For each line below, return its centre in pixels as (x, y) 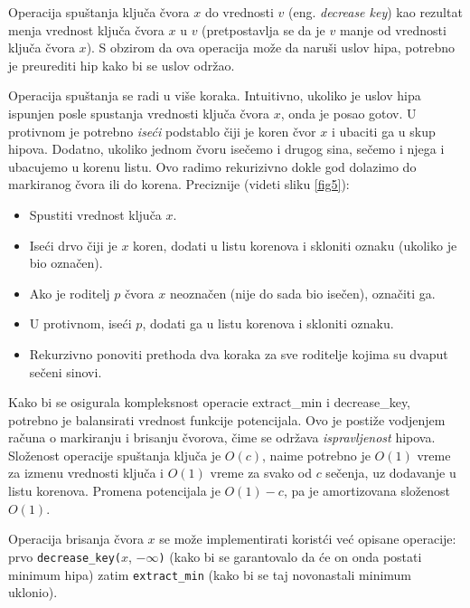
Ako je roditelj (70, 293)
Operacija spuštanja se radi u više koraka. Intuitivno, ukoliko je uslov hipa (215, 95)
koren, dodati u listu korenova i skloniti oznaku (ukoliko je (295, 245)
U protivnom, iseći (80, 323)
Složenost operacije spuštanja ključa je (115, 455)
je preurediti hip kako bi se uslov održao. (122, 65)
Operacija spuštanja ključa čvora (99, 12)
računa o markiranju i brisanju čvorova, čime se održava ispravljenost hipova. (222, 437)
